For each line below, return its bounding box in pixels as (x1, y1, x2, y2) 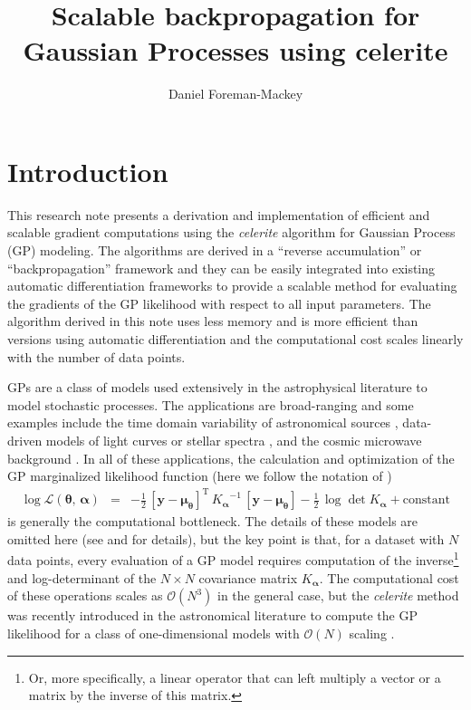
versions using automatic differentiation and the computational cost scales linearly (7, 330, 464, 348)
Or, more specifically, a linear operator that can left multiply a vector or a (28, 667, 441, 686)
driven (7, 430, 43, 449)
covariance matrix (198, 568, 298, 587)
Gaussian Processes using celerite (23, 32, 448, 69)
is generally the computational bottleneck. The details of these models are (7, 512, 418, 531)
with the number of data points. (7, 347, 186, 366)
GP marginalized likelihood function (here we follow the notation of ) (7, 466, 392, 485)
